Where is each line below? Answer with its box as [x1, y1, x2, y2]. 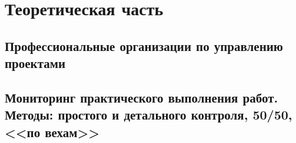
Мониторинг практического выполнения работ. [5, 88, 278, 106]
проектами [5, 54, 66, 72]
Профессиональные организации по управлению [5, 36, 283, 55]
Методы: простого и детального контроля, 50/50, [5, 105, 292, 124]
